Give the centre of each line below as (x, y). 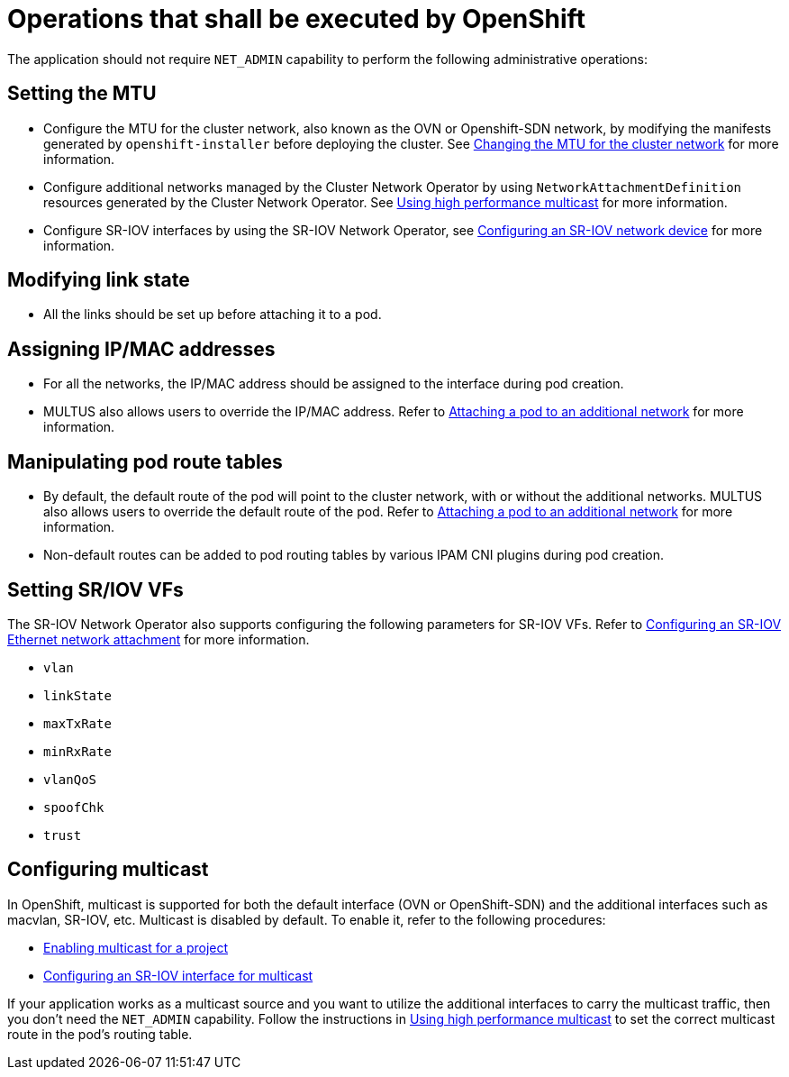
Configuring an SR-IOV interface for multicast (178, 975)
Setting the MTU (82, 94)
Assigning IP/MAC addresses (141, 349)
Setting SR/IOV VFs (95, 589)
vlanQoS (70, 779)
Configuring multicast (108, 870)
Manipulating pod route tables (145, 461)
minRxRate (77, 751)
